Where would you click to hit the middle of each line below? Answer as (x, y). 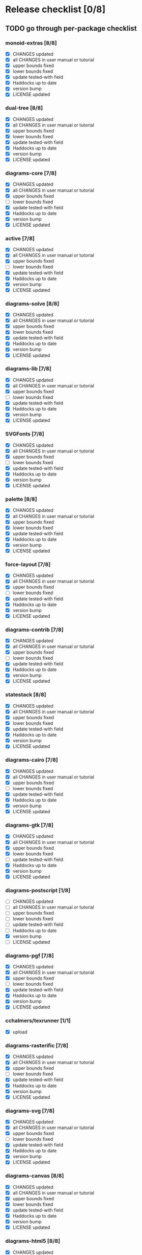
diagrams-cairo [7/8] (32, 760)
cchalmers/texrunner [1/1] (38, 1021)
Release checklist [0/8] (55, 9)
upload (20, 1032)
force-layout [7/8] (28, 564)
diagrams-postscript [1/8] (38, 890)
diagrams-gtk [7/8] (29, 825)
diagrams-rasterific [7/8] (37, 1045)
